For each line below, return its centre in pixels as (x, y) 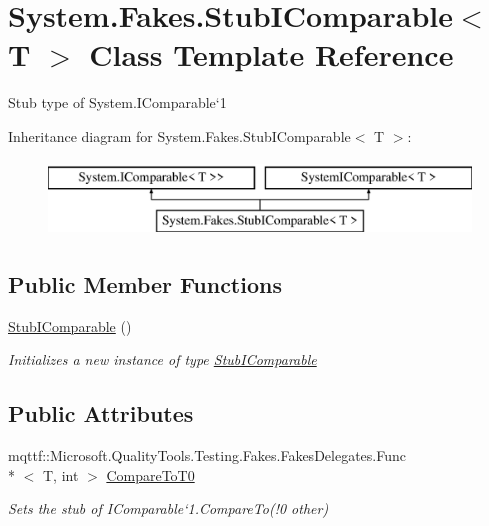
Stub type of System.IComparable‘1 (117, 102)
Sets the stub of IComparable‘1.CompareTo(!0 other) (168, 508)
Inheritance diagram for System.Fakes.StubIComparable (179, 135)
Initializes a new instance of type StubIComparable (162, 359)
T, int (60, 474)
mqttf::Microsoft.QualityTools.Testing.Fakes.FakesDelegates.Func (207, 455)
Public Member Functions (145, 284)
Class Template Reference (271, 54)
